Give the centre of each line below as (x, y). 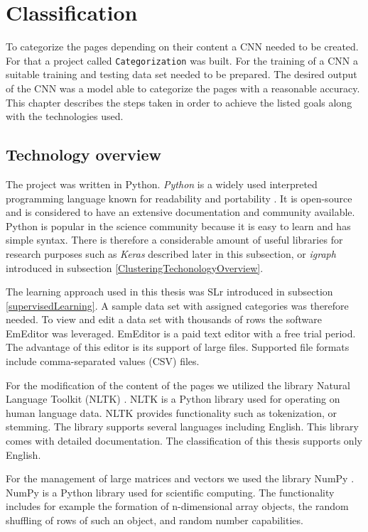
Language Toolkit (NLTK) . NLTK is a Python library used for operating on (173, 399)
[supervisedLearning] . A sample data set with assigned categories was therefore (177, 305)
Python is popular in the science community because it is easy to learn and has (178, 226)
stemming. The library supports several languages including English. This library (182, 427)
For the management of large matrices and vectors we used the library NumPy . (180, 478)
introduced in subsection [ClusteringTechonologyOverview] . (135, 267)
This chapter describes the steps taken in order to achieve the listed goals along (179, 102)
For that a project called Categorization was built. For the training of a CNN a (182, 60)
